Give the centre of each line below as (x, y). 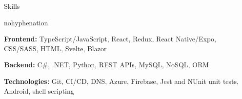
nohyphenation (26, 22)
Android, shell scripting (39, 90)
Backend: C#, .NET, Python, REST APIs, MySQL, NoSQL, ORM (107, 65)
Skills (12, 6)
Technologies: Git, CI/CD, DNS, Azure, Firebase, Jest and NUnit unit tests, (121, 81)
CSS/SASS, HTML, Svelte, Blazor (55, 48)
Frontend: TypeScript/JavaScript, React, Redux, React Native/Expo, (110, 39)
